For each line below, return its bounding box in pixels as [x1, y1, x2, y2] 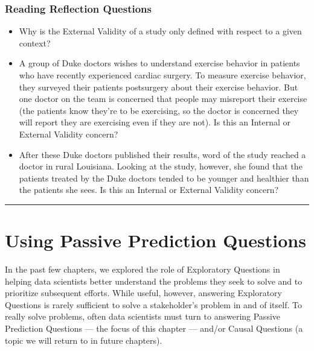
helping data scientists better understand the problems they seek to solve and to [5, 274, 303, 287]
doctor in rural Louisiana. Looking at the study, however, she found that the [19, 160, 303, 172]
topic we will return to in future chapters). [5, 334, 162, 346]
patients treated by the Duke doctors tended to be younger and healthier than [19, 171, 309, 184]
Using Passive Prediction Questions [5, 228, 306, 253]
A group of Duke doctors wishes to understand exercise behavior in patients [19, 57, 300, 69]
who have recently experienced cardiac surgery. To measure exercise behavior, [19, 69, 306, 81]
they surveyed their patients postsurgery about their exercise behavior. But [19, 80, 298, 93]
